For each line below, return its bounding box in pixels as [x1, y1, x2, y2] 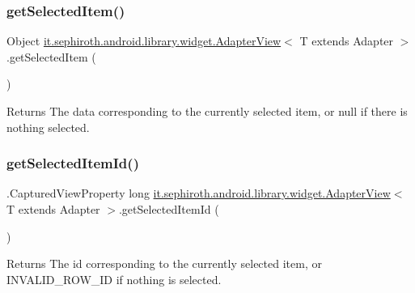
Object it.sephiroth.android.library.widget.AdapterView [6, 32, 282, 49]
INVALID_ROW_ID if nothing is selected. [6, 270, 222, 287]
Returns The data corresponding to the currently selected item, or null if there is [6, 103, 408, 119]
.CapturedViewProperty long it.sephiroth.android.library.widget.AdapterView [6, 185, 391, 202]
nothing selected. [6, 118, 90, 135]
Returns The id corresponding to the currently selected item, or [6, 255, 322, 272]
